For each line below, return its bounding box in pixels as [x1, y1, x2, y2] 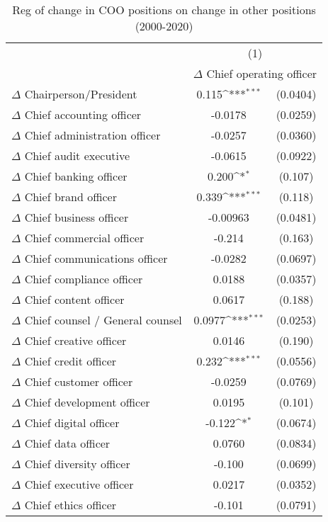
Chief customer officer [24, 373, 133, 390]
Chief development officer [24, 394, 150, 410]
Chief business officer [24, 209, 129, 225]
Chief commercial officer [24, 229, 145, 246]
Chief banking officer [24, 168, 128, 184]
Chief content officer [24, 291, 125, 307]
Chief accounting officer [24, 106, 142, 123]
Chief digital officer [24, 414, 120, 431]
